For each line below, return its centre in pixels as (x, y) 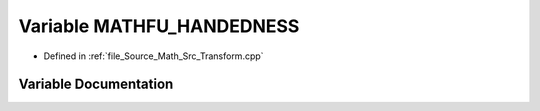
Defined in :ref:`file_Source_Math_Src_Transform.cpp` (153, 56)
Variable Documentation (96, 84)
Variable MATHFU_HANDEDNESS (159, 26)
